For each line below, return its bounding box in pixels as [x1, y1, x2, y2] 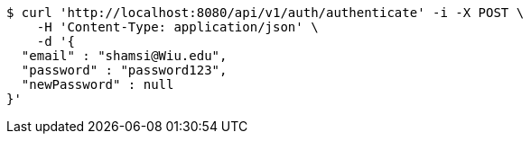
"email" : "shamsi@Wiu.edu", [21, 48, 228, 63]
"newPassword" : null [21, 77, 174, 92]
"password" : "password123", [21, 63, 228, 77]
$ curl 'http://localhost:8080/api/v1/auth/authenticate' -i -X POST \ [6, 5, 525, 20]
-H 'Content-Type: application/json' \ [36, 20, 319, 34]
